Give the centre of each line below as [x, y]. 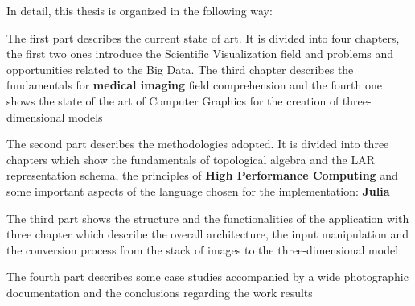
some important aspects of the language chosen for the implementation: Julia [198, 190]
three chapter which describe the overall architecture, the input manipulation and [208, 234]
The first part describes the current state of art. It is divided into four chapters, [203, 37]
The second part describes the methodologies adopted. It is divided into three [198, 144]
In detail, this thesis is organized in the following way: [140, 10]
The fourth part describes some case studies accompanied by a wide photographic [207, 277]
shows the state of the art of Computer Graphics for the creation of [173, 100]
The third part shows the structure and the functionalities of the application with [208, 218]
